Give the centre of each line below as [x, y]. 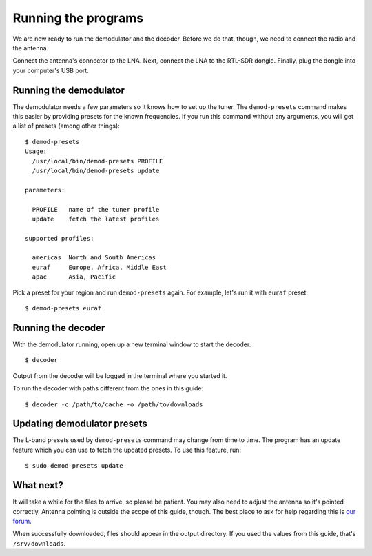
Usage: [36, 151]
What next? [38, 485]
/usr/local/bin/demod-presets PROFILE [97, 161]
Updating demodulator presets [80, 424]
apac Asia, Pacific [74, 277]
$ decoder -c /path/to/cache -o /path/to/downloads [114, 404]
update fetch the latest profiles [96, 219]
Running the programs [78, 18]
